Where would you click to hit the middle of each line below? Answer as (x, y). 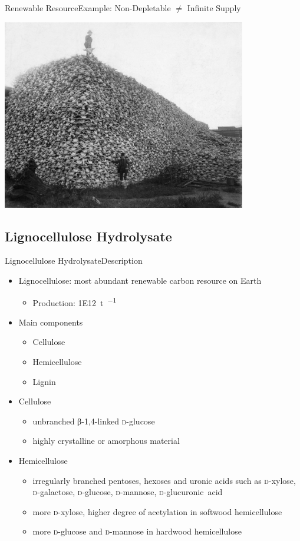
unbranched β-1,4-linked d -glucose (94, 421)
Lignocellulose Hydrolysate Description (74, 260)
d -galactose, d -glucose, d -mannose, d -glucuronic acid (128, 492)
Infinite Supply (214, 8)
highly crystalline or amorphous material (106, 441)
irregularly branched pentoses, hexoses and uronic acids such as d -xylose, (164, 480)
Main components (51, 322)
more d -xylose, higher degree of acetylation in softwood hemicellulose (157, 511)
